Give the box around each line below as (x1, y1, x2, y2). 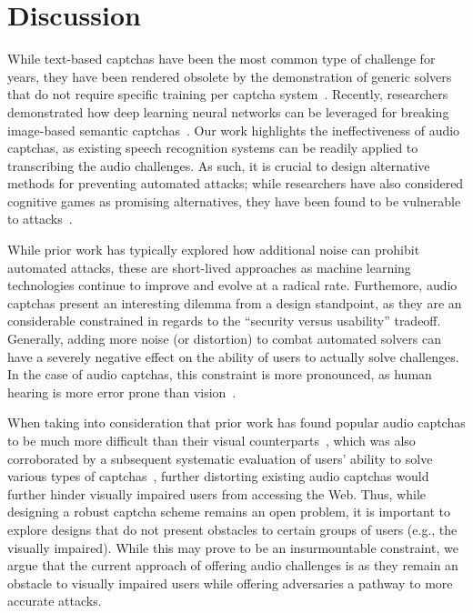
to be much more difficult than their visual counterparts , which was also (7, 431, 416, 449)
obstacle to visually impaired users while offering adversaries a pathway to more (7, 573, 453, 592)
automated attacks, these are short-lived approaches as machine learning (7, 257, 411, 276)
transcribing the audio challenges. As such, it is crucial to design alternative (7, 156, 430, 175)
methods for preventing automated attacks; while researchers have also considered (7, 174, 464, 193)
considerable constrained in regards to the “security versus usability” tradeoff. (7, 311, 441, 330)
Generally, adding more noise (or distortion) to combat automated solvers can (7, 329, 441, 348)
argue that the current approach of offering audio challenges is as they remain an (7, 556, 458, 575)
